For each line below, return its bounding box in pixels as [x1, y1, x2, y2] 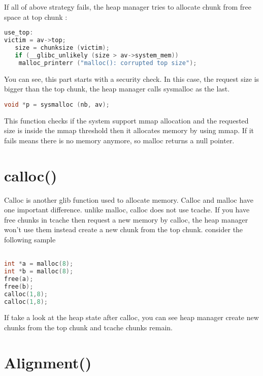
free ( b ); [4, 283, 34, 290]
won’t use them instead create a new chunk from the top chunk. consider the [4, 224, 243, 235]
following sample [4, 234, 56, 244]
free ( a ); [4, 275, 34, 283]
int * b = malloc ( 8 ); [4, 268, 74, 275]
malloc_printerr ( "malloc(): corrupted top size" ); [18, 59, 197, 67]
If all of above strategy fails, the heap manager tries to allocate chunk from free [4, 2, 251, 12]
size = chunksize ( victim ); [15, 44, 110, 51]
